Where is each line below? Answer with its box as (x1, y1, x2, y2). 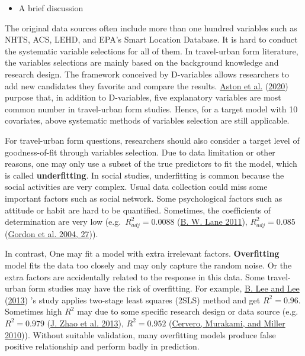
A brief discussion (18, 2, 84, 14)
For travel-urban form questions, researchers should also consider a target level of (5, 134, 300, 146)
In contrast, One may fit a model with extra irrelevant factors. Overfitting (5, 247, 280, 260)
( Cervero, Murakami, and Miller (169, 316, 285, 329)
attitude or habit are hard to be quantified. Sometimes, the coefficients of (5, 203, 271, 216)
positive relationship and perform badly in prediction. (5, 340, 200, 352)
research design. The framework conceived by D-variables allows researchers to (5, 67, 290, 80)
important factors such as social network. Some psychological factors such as (5, 192, 282, 204)
